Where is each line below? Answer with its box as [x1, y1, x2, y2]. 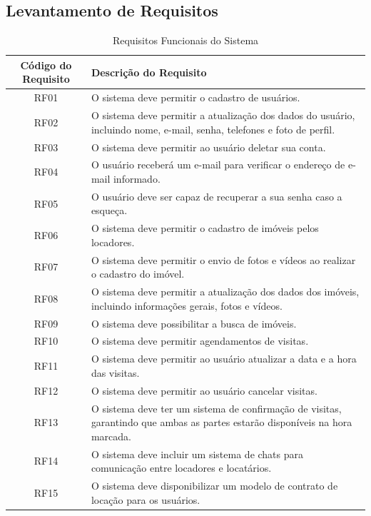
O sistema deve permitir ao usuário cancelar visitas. [91, 383, 317, 398]
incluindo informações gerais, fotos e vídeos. [91, 298, 283, 313]
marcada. [91, 428, 131, 443]
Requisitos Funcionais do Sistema [112, 33, 259, 48]
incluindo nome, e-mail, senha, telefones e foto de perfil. [91, 121, 335, 136]
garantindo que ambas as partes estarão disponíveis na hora [91, 415, 352, 430]
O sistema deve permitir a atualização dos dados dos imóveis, [91, 284, 360, 299]
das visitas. [91, 365, 140, 380]
